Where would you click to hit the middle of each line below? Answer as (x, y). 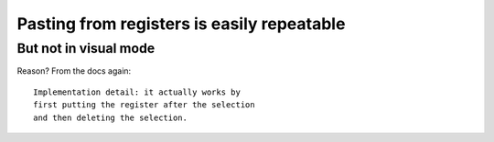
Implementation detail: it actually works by (137, 92)
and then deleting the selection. (110, 117)
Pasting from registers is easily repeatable (181, 24)
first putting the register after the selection (144, 105)
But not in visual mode (86, 48)
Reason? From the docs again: (74, 71)
